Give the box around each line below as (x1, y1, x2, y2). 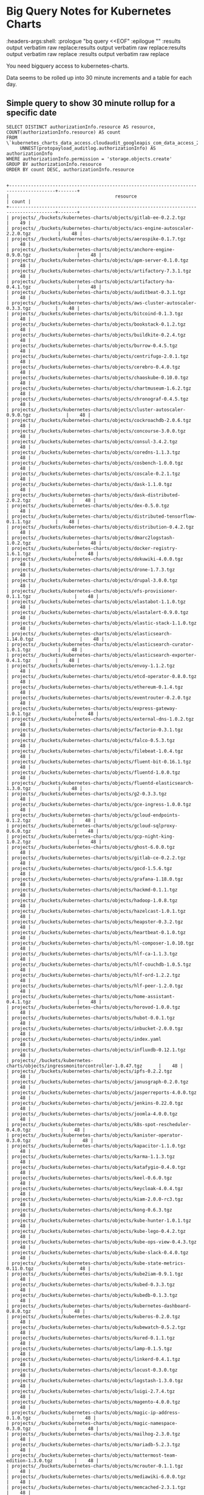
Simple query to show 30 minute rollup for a (6, 98, 175, 109)
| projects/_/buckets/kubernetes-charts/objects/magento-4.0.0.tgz (6, 1399, 181, 1405)
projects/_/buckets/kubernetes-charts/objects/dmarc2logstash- (12, 535, 175, 541)
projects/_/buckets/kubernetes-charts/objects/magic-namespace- (12, 1420, 178, 1426)
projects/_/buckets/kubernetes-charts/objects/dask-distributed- (12, 492, 181, 498)
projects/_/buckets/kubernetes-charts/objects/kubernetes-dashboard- (12, 1303, 191, 1309)
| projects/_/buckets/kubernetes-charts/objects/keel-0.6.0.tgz (6, 1175, 172, 1181)
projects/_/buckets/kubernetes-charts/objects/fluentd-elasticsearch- (12, 780, 194, 786)
